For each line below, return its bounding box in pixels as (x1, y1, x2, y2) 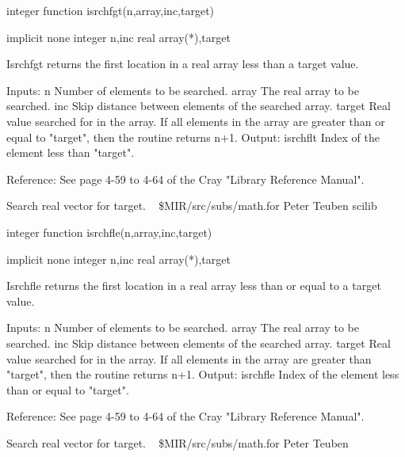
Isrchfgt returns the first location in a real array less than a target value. (6, 55, 359, 72)
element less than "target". (6, 144, 135, 161)
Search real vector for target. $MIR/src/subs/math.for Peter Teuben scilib (6, 197, 377, 214)
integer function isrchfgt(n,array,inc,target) (6, 2, 215, 18)
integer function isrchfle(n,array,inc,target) (6, 223, 212, 240)
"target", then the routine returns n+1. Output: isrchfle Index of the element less (6, 366, 399, 383)
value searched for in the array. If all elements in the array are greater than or (6, 112, 385, 129)
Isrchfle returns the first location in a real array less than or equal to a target (6, 277, 381, 294)
